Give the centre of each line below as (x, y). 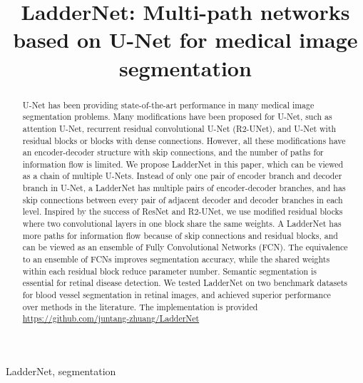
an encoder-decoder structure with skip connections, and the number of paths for (173, 152)
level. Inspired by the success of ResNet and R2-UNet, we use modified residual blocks (183, 211)
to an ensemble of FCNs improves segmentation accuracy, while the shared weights (176, 259)
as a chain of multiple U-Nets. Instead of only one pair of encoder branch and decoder (182, 176)
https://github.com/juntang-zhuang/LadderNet (111, 318)
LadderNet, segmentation (61, 371)
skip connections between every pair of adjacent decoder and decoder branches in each (183, 199)
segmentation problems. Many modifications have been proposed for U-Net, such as (177, 117)
